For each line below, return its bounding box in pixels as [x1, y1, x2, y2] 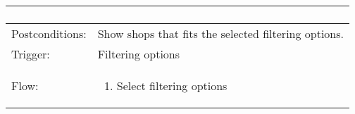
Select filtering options [116, 77, 228, 94]
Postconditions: [11, 25, 87, 42]
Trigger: [11, 46, 50, 62]
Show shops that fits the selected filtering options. [97, 25, 344, 42]
